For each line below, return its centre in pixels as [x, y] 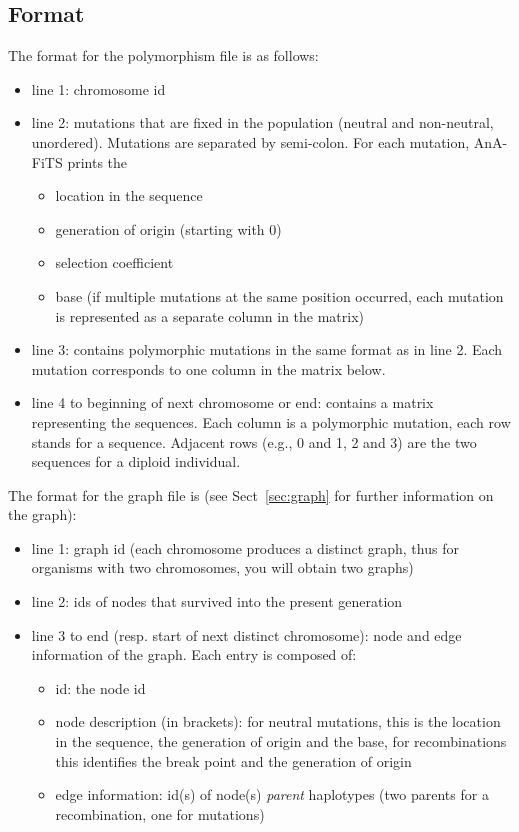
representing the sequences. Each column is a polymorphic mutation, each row [271, 421]
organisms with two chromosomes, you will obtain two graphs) [222, 567]
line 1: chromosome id [98, 88]
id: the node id [100, 687]
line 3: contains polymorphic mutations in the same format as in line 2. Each [267, 349]
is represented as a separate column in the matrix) [210, 315]
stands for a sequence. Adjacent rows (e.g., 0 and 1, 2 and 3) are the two [254, 441]
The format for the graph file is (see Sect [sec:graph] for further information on [251, 494]
